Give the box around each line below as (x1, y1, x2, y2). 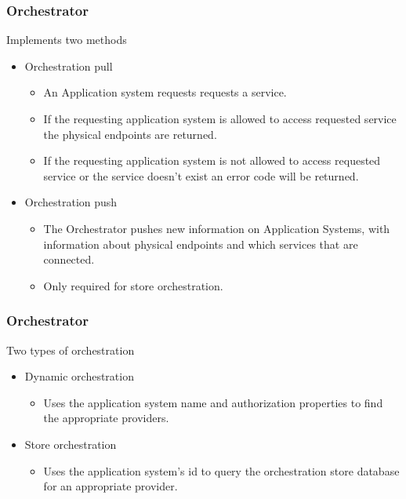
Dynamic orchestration (24, 368, 134, 384)
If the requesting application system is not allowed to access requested (43, 152, 381, 169)
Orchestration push (24, 194, 118, 210)
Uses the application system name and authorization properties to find (43, 394, 383, 410)
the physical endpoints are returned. (43, 126, 217, 142)
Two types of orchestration (6, 341, 135, 358)
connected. (43, 251, 95, 268)
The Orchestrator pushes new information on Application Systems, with (43, 220, 390, 236)
